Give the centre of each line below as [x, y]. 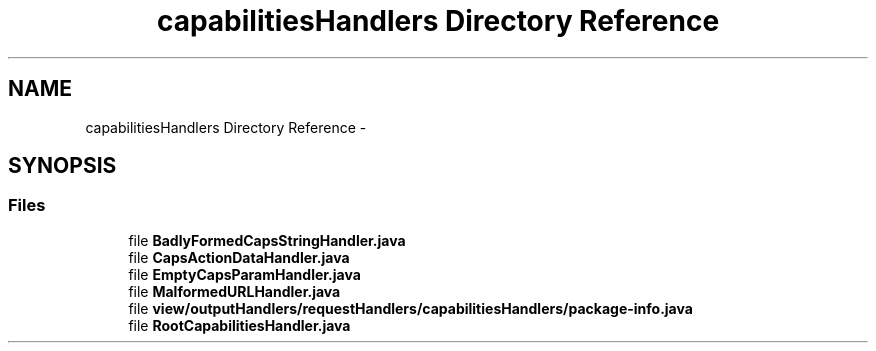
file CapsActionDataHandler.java [239, 257]
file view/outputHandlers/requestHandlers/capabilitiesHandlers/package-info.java [410, 308]
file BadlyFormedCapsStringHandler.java [267, 240]
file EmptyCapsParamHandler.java [244, 274]
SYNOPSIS [62, 166]
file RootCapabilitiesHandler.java [239, 325]
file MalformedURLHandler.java [234, 291]
